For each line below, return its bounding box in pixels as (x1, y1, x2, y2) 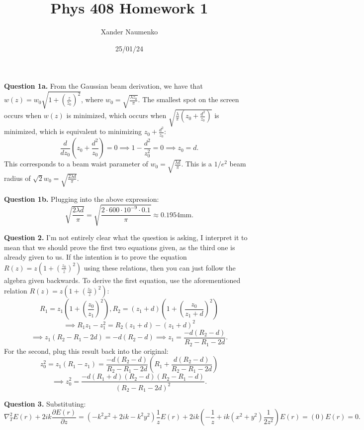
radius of (4, 172, 31, 183)
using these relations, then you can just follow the (84, 262, 236, 273)
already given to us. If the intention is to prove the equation (4, 252, 187, 262)
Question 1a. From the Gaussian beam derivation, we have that (4, 81, 203, 91)
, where (81, 94, 103, 105)
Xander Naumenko (100, 26, 158, 37)
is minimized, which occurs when (66, 110, 167, 121)
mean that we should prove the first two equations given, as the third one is (4, 242, 235, 252)
